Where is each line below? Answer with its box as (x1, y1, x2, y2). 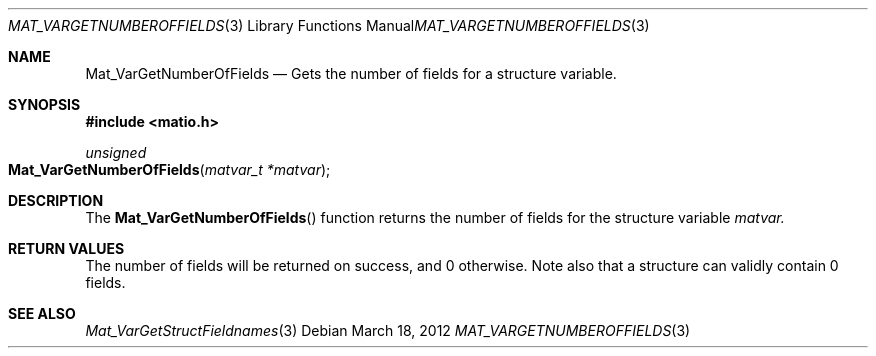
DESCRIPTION (8, 192, 104, 209)
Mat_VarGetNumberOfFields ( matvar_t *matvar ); (8, 161, 331, 178)
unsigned (85, 144, 147, 161)
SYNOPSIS (8, 96, 81, 113)
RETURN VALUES (8, 240, 125, 257)
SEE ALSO (8, 305, 76, 322)
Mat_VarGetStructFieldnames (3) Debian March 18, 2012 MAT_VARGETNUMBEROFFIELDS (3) (85, 322, 691, 339)
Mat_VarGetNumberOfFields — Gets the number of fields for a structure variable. (85, 65, 617, 82)
